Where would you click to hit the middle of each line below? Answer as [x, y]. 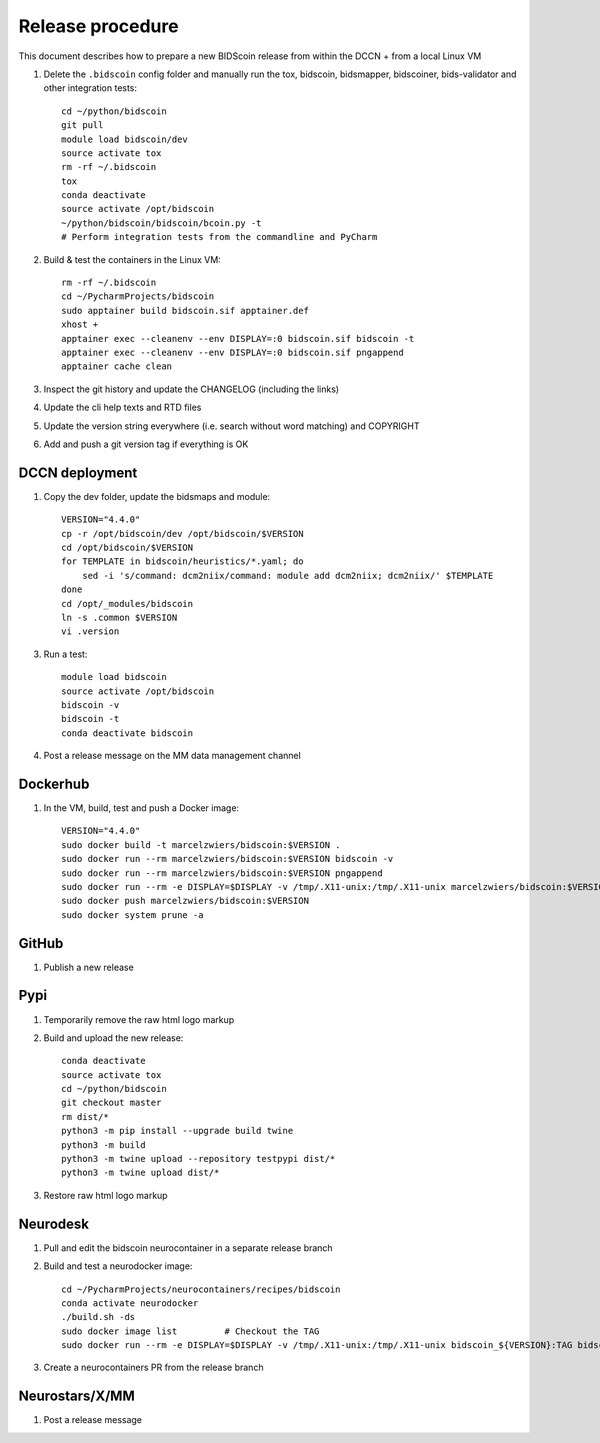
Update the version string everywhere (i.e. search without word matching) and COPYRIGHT [231, 426]
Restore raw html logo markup [106, 1195]
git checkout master [111, 1103]
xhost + [80, 324]
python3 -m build [103, 1144]
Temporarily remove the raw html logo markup [139, 1019]
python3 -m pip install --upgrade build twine [177, 1131]
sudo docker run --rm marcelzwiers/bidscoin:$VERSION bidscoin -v [227, 859]
